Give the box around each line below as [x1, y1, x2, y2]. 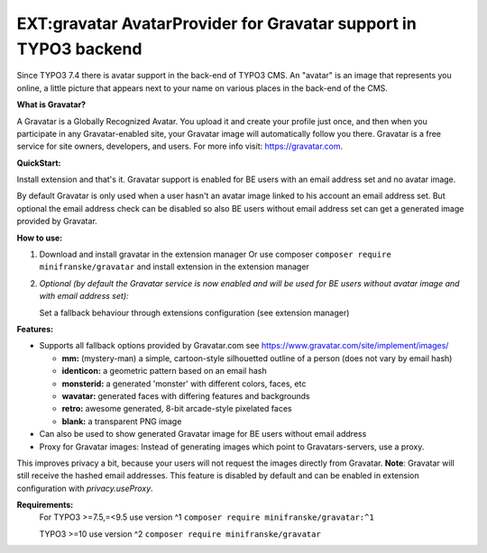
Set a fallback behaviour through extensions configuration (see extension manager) [39, 307, 350, 318]
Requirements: [16, 500, 74, 511]
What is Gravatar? [16, 99, 86, 110]
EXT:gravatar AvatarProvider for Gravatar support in [16, 14, 417, 33]
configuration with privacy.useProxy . [16, 483, 153, 494]
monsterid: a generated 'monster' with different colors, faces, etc [61, 378, 307, 389]
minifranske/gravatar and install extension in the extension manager [39, 261, 310, 272]
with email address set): [39, 291, 130, 302]
